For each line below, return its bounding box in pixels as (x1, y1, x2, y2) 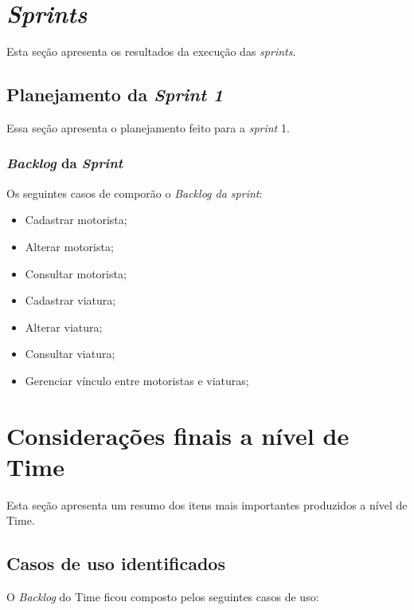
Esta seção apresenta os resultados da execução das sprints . (6, 43, 296, 60)
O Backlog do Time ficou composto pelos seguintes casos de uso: (6, 588, 319, 605)
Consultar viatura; (25, 345, 115, 362)
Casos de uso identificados (6, 551, 225, 576)
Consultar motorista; (25, 265, 127, 281)
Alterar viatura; (25, 318, 103, 335)
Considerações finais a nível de (6, 419, 350, 451)
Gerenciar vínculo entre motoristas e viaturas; (25, 372, 249, 388)
